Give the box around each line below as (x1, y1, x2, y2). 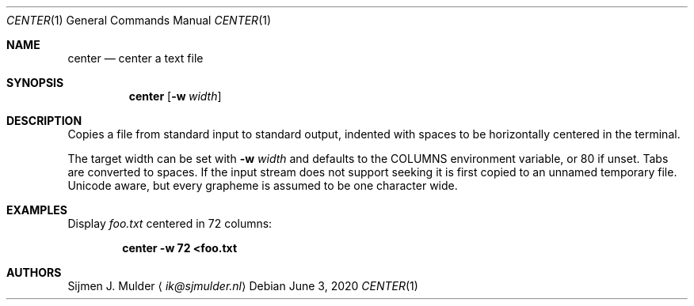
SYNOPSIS (6, 76, 64, 89)
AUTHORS (6, 266, 62, 279)
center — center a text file (67, 51, 204, 65)
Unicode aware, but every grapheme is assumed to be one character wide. (67, 179, 458, 192)
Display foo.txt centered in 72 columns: (67, 217, 273, 230)
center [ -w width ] (128, 89, 222, 103)
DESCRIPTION (6, 114, 82, 127)
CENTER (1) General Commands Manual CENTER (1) (6, 13, 272, 27)
